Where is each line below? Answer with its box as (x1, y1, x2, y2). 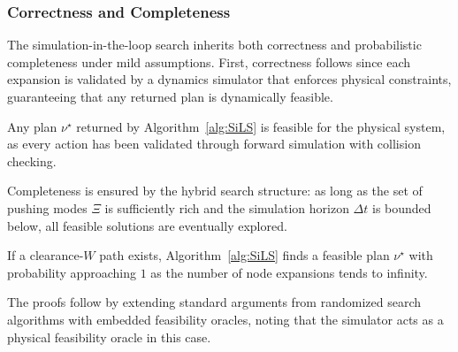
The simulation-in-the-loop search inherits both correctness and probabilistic (7, 35, 422, 54)
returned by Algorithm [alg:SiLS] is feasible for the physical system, (76, 117, 446, 135)
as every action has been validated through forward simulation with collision (7, 134, 421, 153)
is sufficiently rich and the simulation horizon (104, 198, 349, 217)
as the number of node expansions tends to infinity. (150, 263, 428, 281)
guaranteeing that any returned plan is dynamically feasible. (7, 88, 333, 105)
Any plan (7, 117, 57, 135)
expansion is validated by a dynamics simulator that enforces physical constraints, (7, 70, 452, 88)
